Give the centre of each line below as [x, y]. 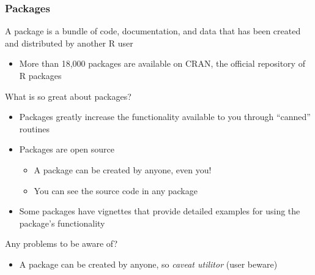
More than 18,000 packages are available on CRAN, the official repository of [162, 63]
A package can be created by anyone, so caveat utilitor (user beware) [148, 264]
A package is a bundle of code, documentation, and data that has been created [153, 31]
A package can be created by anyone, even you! [123, 169]
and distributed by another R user [69, 43]
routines [34, 128]
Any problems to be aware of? [61, 243]
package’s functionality [62, 223]
